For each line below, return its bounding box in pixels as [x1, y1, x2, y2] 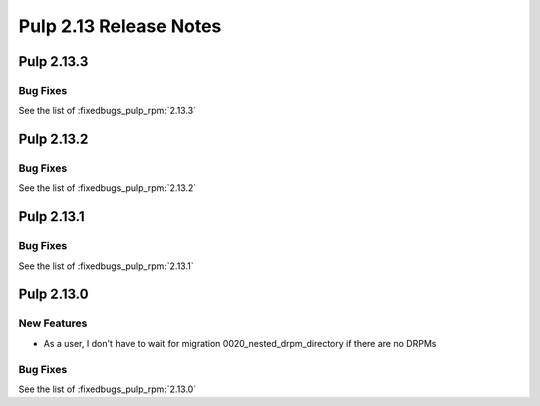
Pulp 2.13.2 [18, 131, 89, 148]
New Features [18, 316, 88, 330]
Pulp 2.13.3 [18, 53, 89, 70]
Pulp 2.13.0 [18, 286, 89, 303]
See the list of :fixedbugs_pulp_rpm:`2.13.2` [18, 182, 197, 194]
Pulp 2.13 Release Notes [18, 15, 222, 37]
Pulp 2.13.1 [18, 208, 85, 225]
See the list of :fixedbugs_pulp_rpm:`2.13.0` [18, 383, 197, 395]
